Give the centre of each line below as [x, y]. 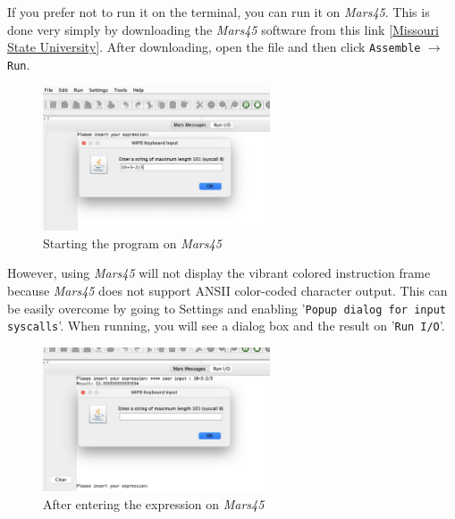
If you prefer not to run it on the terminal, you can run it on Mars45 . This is [219, 12]
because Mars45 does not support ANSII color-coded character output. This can [227, 290]
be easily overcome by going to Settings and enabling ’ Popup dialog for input [227, 308]
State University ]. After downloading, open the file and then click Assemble [214, 47]
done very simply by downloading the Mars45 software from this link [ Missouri [223, 29]
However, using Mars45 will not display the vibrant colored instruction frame [219, 273]
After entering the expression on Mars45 [154, 503]
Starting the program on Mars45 [132, 243]
